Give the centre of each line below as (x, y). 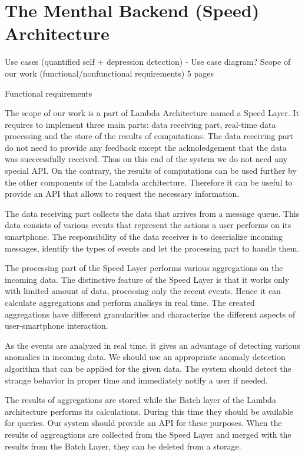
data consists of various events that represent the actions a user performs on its (148, 225)
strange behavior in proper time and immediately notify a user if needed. (136, 380)
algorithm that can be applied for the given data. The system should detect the (148, 368)
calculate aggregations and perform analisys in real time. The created (130, 302)
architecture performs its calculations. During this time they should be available (149, 411)
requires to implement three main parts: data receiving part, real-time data (140, 124)
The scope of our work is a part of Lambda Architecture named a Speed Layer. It (152, 113)
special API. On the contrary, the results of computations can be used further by (151, 171)
